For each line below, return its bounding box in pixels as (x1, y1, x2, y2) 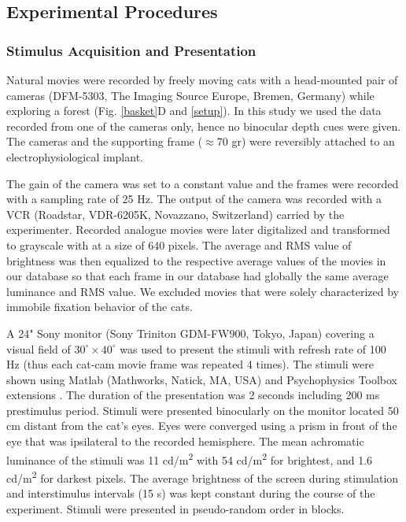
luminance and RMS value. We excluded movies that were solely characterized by (6, 283, 399, 299)
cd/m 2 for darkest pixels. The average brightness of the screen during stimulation (6, 467, 399, 486)
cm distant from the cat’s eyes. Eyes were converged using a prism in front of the (6, 417, 397, 434)
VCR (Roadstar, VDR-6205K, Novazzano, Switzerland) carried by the (6, 205, 345, 222)
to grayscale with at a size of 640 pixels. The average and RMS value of (6, 236, 352, 253)
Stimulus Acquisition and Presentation (6, 40, 257, 60)
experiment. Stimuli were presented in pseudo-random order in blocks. (6, 500, 345, 516)
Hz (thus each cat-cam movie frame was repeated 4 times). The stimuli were (6, 356, 374, 372)
